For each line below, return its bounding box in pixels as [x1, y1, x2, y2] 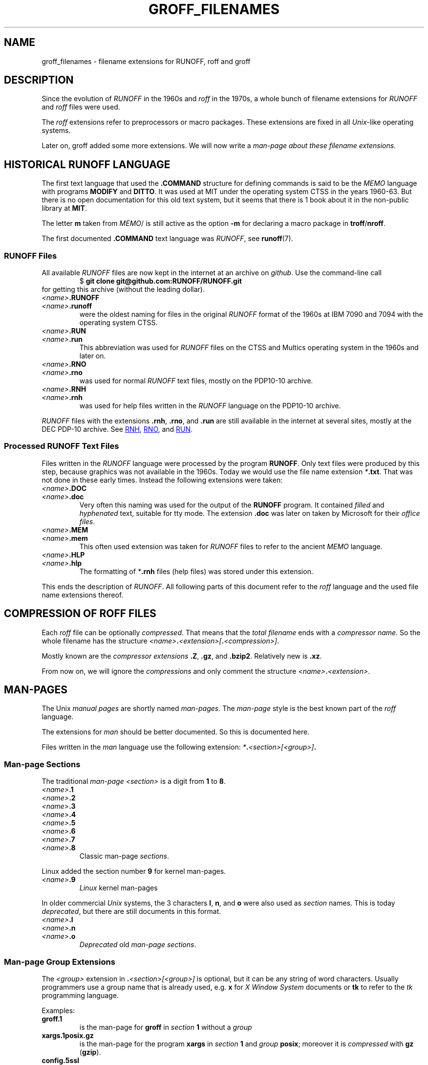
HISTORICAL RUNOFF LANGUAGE [4, 158, 171, 171]
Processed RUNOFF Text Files [4, 441, 119, 451]
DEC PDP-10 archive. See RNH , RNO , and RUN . [42, 425, 193, 434]
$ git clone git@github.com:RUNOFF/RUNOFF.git [79, 277, 242, 286]
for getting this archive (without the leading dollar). [42, 285, 205, 294]
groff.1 [42, 1014, 63, 1023]
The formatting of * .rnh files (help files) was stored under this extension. [79, 567, 313, 576]
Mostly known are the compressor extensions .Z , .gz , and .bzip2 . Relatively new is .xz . [42, 651, 322, 660]
